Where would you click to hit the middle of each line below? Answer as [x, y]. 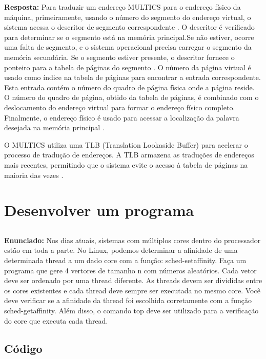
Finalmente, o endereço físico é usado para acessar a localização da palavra [122, 117]
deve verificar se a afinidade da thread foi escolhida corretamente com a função [128, 300]
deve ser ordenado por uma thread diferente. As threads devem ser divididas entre [133, 280]
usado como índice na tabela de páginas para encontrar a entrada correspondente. [132, 77]
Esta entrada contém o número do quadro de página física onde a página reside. [129, 87]
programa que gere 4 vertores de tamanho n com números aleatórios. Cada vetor [130, 270]
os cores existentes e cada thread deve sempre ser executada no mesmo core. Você [132, 290]
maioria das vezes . [34, 175]
